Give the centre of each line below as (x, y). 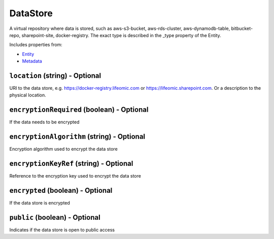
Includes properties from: (36, 45)
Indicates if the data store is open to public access (62, 230)
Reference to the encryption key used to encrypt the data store (75, 176)
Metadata (32, 61)
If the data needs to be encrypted (44, 122)
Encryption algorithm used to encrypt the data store (63, 149)
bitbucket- (242, 28)
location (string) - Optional (55, 75)
